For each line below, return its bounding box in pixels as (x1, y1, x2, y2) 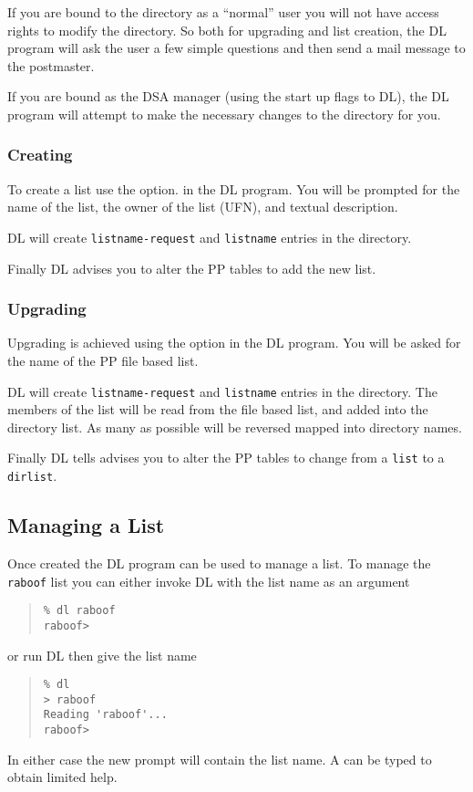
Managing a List (7, 511, 165, 539)
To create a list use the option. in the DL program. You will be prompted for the (7, 179, 460, 198)
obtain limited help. (7, 767, 118, 787)
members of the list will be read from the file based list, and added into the (7, 400, 428, 419)
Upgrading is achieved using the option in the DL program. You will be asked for (7, 333, 461, 352)
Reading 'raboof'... (43, 708, 168, 722)
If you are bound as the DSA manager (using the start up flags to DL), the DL (7, 87, 449, 106)
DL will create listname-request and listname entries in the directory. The (7, 381, 437, 401)
